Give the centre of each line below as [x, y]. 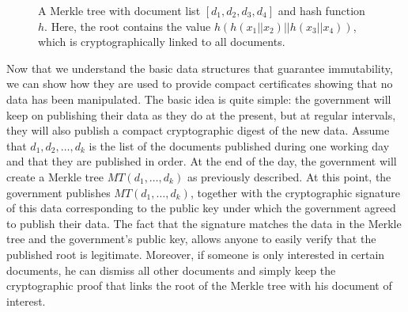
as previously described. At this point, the [289, 176]
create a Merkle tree [55, 176]
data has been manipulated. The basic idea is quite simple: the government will [199, 99]
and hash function [321, 10]
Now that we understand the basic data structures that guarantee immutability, [200, 68]
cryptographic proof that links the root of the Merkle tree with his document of [199, 285]
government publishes [59, 192]
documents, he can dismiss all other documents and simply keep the [171, 270]
